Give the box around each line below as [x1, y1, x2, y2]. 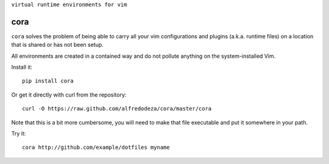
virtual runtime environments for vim [11, 1, 127, 8]
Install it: [11, 64, 33, 71]
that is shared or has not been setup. [11, 41, 104, 49]
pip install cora [22, 78, 74, 84]
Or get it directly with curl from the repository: [11, 91, 127, 98]
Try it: [11, 130, 26, 137]
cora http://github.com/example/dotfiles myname [22, 144, 170, 151]
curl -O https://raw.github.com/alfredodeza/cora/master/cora [22, 105, 212, 112]
